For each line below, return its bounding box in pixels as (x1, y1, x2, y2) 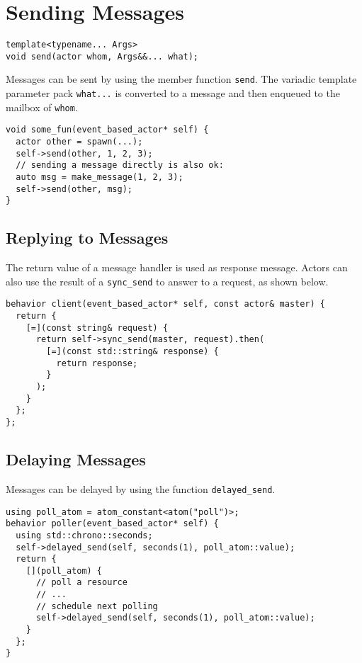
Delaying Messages (6, 448, 146, 470)
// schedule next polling (35, 601, 158, 611)
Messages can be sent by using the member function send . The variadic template (6, 72, 357, 86)
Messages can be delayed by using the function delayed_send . (6, 481, 276, 496)
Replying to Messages (6, 227, 169, 249)
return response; (56, 358, 138, 368)
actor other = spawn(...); (16, 137, 143, 147)
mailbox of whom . (6, 99, 78, 114)
